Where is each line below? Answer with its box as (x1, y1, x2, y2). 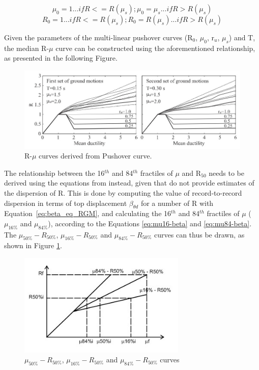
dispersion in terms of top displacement (4, 197, 127, 208)
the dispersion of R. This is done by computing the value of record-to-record (4, 187, 242, 198)
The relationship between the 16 (4, 167, 105, 178)
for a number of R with (140, 197, 214, 208)
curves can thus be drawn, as (154, 229, 245, 240)
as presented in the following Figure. (4, 52, 118, 63)
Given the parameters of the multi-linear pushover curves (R (4, 32, 193, 42)
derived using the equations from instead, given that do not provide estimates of (4, 177, 254, 188)
